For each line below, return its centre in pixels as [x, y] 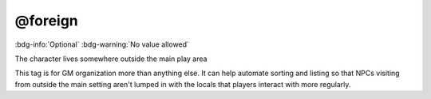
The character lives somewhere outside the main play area [111, 59]
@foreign [47, 21]
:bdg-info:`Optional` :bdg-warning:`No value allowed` [102, 44]
